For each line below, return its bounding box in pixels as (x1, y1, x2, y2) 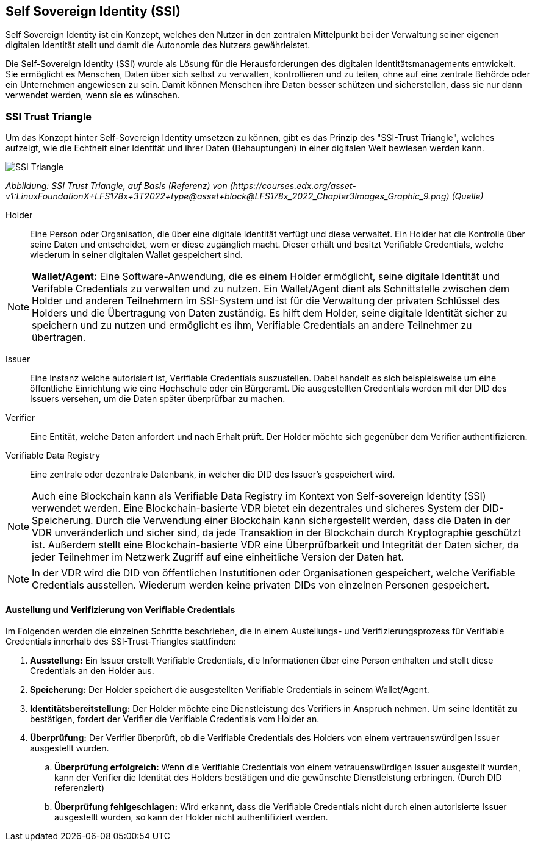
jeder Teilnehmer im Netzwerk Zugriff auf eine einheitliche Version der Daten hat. (32, 551, 404, 564)
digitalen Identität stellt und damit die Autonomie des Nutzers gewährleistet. (5, 40, 311, 51)
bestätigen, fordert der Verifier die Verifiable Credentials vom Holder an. (30, 714, 320, 725)
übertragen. (32, 331, 86, 344)
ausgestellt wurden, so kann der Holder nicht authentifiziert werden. (54, 812, 328, 823)
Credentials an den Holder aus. (30, 665, 154, 676)
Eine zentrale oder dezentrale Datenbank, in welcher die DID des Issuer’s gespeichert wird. (30, 469, 395, 480)
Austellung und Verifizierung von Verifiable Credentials (5, 604, 235, 615)
